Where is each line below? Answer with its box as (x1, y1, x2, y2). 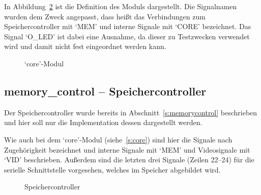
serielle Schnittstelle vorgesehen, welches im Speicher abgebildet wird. (4, 164, 221, 175)
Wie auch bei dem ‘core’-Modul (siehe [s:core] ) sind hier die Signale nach (4, 134, 233, 144)
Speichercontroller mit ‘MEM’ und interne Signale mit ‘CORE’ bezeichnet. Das (4, 21, 251, 32)
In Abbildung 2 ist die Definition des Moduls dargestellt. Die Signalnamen (4, 1, 237, 11)
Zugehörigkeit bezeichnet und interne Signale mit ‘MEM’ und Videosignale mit (4, 144, 250, 155)
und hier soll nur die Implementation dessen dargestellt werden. (4, 117, 202, 128)
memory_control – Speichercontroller (4, 83, 207, 99)
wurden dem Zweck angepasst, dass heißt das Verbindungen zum (4, 11, 206, 21)
